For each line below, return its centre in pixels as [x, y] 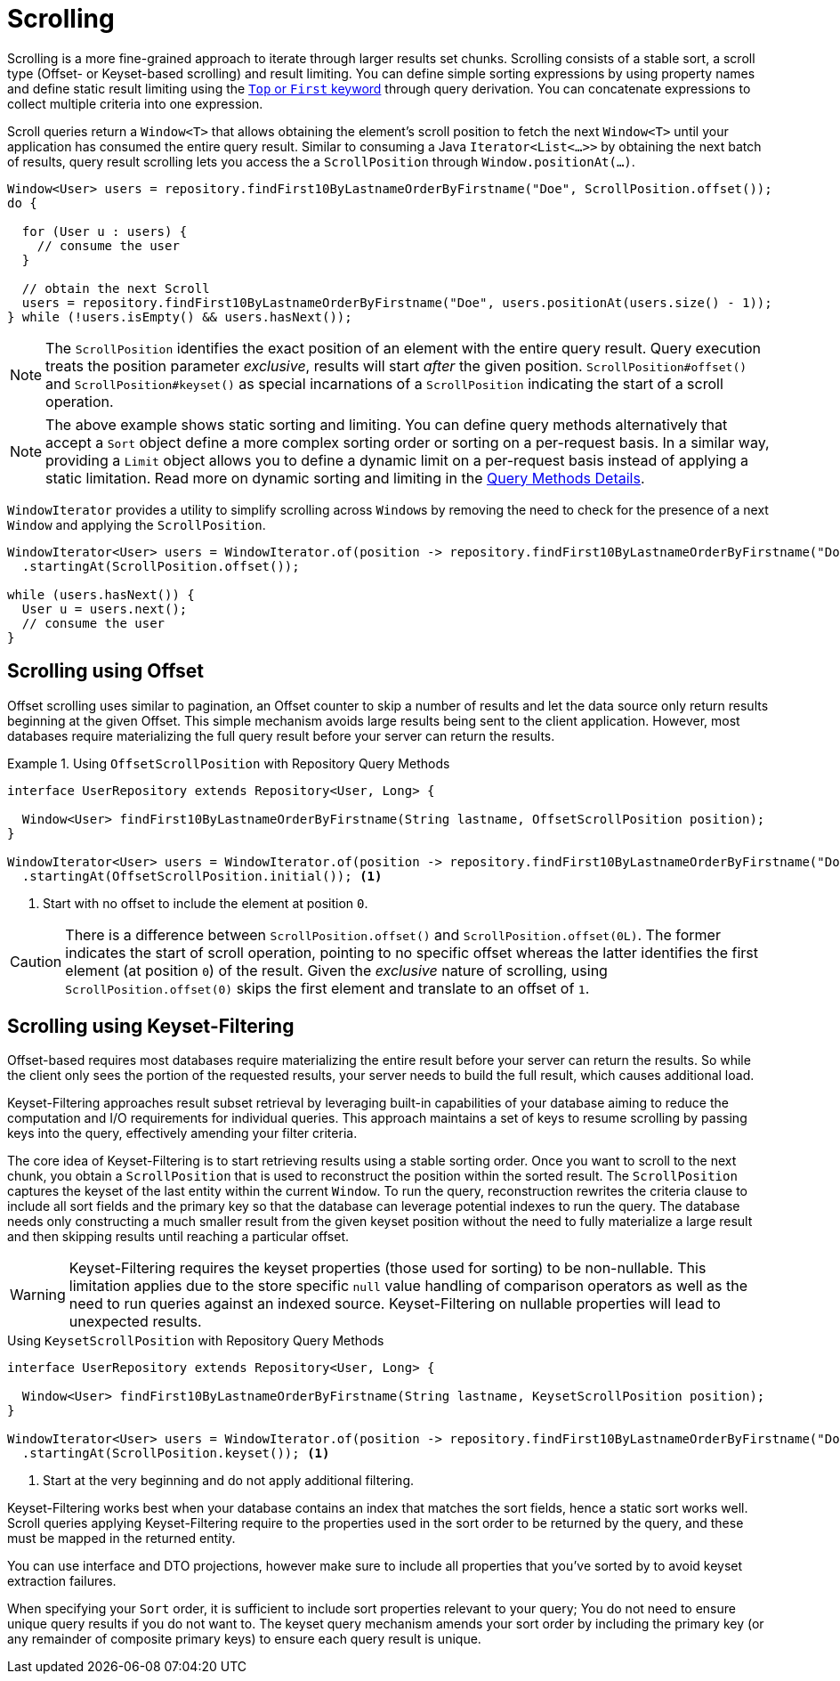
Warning [38, 1295]
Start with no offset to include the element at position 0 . [206, 903]
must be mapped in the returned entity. [121, 1539]
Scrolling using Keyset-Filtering [151, 1027]
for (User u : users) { [105, 231]
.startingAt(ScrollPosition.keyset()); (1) [176, 1454]
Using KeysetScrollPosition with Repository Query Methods [196, 1341]
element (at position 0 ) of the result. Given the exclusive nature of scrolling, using [336, 970]
